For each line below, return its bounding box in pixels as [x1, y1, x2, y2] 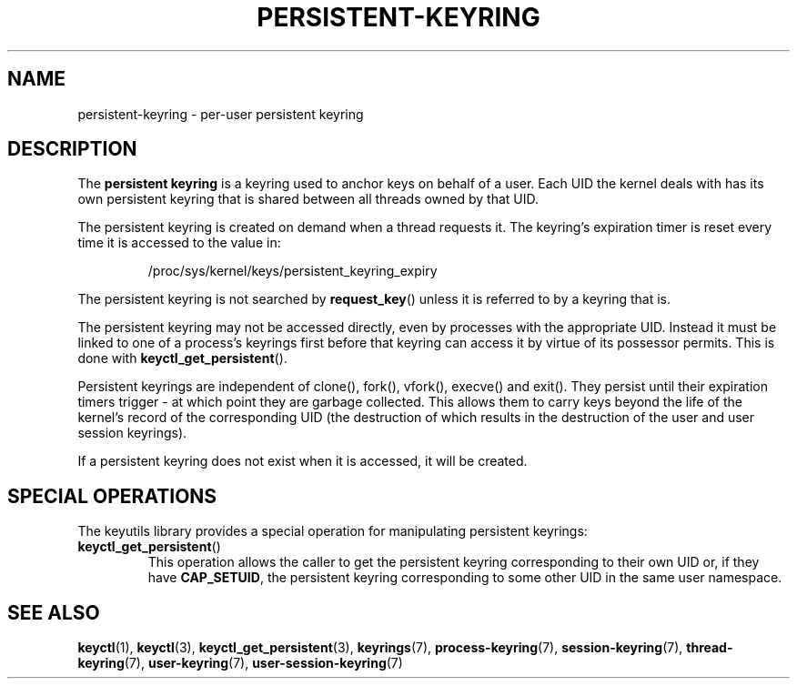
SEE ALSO [7, 600, 100, 624]
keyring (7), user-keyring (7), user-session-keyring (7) [77, 655, 403, 671]
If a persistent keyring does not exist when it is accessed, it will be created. [77, 453, 528, 469]
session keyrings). [77, 425, 187, 441]
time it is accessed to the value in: [77, 235, 281, 251]
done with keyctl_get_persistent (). [77, 350, 288, 367]
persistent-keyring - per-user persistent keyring [77, 106, 364, 122]
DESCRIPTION [7, 137, 137, 161]
